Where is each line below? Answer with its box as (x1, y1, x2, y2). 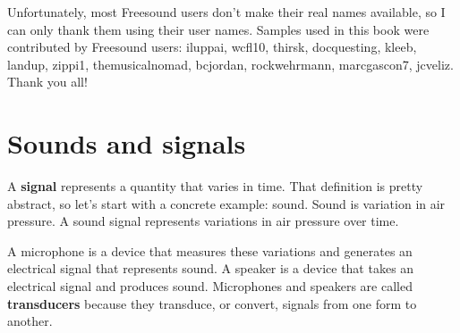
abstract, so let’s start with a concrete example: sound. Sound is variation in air (7, 194, 446, 212)
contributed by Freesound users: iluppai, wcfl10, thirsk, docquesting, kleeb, (7, 37, 417, 56)
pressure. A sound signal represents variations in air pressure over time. (7, 212, 399, 230)
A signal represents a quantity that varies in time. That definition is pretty (7, 177, 423, 196)
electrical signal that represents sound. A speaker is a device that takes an (7, 259, 414, 278)
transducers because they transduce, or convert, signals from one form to (7, 294, 417, 312)
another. (7, 312, 53, 330)
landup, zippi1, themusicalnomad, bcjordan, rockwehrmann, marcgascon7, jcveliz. (7, 54, 454, 73)
